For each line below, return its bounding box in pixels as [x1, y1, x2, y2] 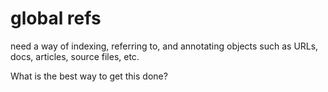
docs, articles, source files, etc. [10, 50, 140, 62]
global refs [10, 7, 102, 30]
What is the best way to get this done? [10, 70, 168, 82]
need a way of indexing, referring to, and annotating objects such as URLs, [10, 40, 319, 52]
